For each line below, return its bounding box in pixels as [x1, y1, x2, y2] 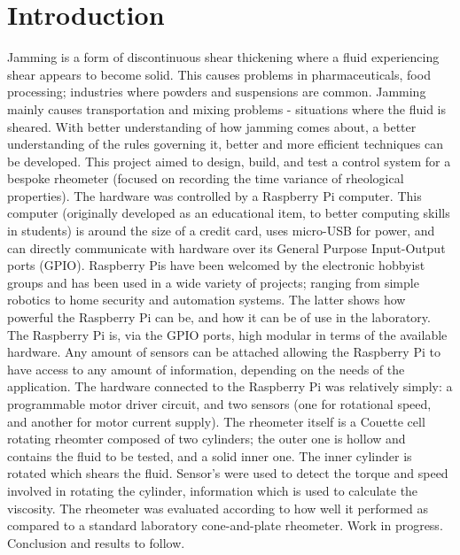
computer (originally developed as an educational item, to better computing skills [7, 204, 450, 222]
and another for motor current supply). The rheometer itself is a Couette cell [7, 412, 425, 430]
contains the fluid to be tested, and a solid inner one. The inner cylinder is [7, 446, 412, 465]
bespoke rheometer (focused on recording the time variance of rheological [7, 169, 404, 188]
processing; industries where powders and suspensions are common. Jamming [7, 82, 426, 101]
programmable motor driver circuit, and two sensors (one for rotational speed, [7, 395, 432, 412]
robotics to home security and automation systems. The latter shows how [7, 290, 406, 309]
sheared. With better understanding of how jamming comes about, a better [7, 117, 417, 135]
